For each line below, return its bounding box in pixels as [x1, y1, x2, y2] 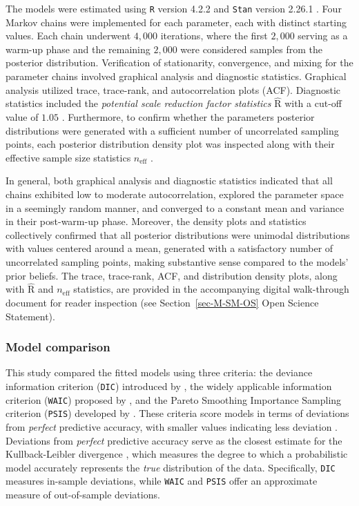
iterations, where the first [160, 28, 268, 43]
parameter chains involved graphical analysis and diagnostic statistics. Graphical [6, 69, 347, 84]
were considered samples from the [180, 41, 322, 56]
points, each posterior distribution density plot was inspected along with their [6, 137, 335, 151]
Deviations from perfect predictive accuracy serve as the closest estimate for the [6, 433, 342, 447]
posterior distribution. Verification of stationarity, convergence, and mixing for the [6, 55, 353, 70]
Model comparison [6, 338, 110, 356]
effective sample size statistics [6, 150, 131, 164]
